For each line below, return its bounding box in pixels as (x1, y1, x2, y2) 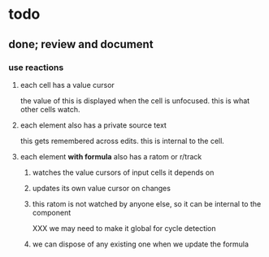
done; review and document (8, 37, 154, 51)
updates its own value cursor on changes (32, 183, 171, 193)
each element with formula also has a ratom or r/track (20, 151, 202, 161)
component (32, 207, 72, 217)
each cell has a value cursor (20, 80, 115, 89)
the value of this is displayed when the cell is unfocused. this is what (20, 95, 250, 106)
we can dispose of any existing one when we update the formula (32, 239, 249, 249)
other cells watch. (20, 104, 80, 114)
